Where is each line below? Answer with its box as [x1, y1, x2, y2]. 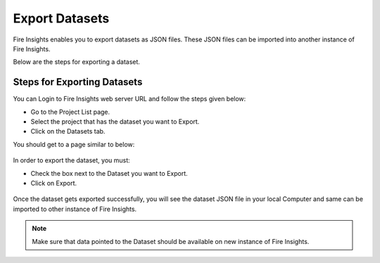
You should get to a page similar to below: [13, 140, 135, 148]
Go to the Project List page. [30, 108, 110, 116]
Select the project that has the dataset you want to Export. [30, 117, 200, 126]
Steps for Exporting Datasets [13, 76, 143, 88]
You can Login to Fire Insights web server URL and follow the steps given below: [13, 95, 246, 103]
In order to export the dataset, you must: [13, 156, 130, 165]
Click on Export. [30, 179, 77, 187]
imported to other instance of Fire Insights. [13, 205, 137, 213]
